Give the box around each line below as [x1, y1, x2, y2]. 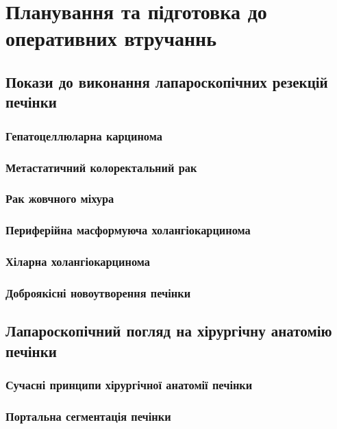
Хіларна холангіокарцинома [5, 253, 150, 270]
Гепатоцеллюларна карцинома [5, 127, 162, 144]
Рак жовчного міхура [5, 190, 114, 207]
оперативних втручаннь [5, 24, 216, 52]
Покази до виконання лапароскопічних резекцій [5, 71, 328, 92]
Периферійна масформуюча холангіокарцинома [5, 221, 251, 238]
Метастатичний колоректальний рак [5, 158, 197, 175]
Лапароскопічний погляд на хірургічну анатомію [5, 320, 332, 341]
